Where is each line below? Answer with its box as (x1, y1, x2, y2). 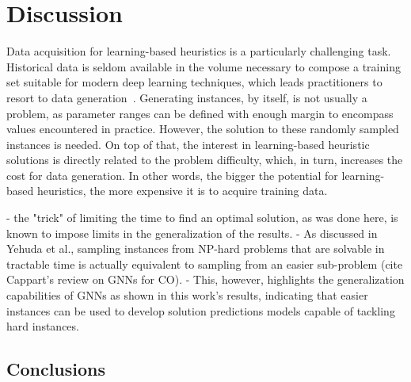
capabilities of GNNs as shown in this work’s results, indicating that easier (6, 287, 368, 304)
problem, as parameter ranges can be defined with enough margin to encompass (6, 105, 394, 121)
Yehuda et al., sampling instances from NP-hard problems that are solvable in (6, 240, 385, 257)
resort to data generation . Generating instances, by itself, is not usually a (6, 89, 367, 105)
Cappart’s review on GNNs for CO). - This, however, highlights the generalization (6, 271, 405, 288)
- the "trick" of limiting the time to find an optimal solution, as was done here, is (6, 209, 398, 226)
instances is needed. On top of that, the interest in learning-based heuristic (6, 136, 370, 152)
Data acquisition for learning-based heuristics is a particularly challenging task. (6, 43, 391, 59)
